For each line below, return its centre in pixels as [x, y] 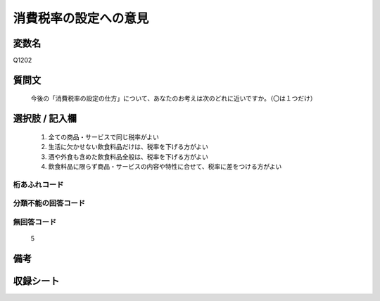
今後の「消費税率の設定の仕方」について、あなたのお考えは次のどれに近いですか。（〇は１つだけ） [173, 98]
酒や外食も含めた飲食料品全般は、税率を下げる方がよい [128, 156]
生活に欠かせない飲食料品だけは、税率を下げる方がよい [128, 147]
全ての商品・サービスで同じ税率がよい [104, 136]
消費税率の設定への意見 [81, 18]
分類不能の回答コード [49, 203]
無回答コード [35, 222]
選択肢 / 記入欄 [45, 119]
